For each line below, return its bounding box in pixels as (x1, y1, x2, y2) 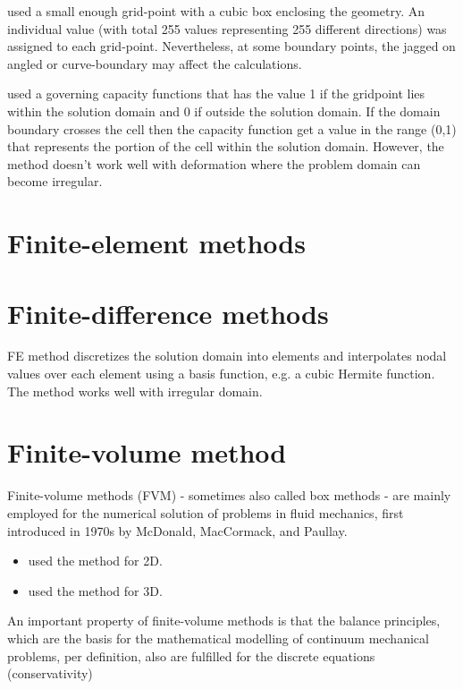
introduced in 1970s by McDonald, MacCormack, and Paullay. (7, 521, 348, 540)
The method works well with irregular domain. (7, 381, 263, 400)
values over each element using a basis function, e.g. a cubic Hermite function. (7, 364, 435, 383)
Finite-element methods (7, 225, 306, 261)
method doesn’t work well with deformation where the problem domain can (7, 154, 421, 173)
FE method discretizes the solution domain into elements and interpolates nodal (7, 346, 447, 365)
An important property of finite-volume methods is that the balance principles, (7, 611, 441, 630)
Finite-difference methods (7, 294, 329, 331)
